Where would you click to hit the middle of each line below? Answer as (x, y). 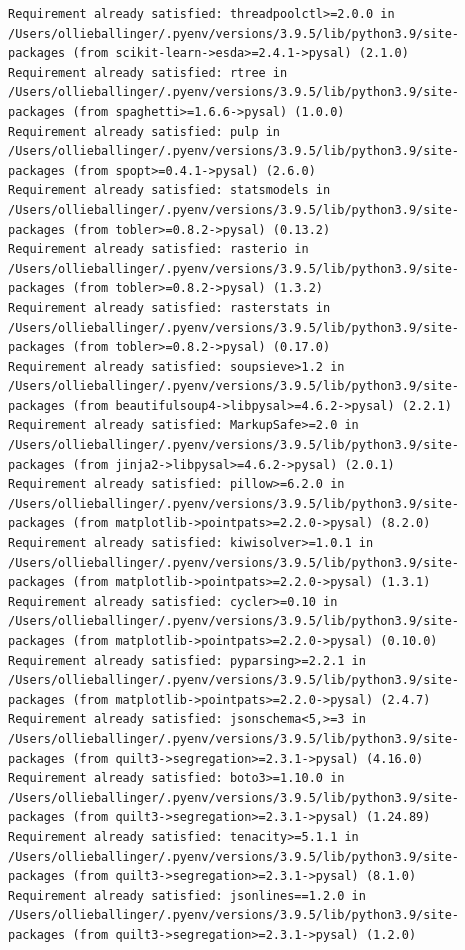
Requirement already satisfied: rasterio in (158, 249)
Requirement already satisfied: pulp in (144, 131)
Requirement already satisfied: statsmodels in (169, 190)
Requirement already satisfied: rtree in (148, 72)
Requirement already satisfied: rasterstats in (169, 307)
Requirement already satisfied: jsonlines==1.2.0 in (187, 895)
